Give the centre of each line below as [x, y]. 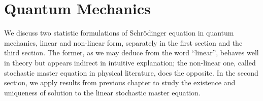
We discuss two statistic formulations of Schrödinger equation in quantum [119, 33]
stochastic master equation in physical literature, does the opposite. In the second [131, 72]
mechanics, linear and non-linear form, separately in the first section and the [123, 42]
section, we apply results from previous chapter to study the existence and [120, 82]
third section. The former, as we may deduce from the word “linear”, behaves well [131, 53]
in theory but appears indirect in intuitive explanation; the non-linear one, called [130, 62]
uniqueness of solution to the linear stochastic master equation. [102, 92]
